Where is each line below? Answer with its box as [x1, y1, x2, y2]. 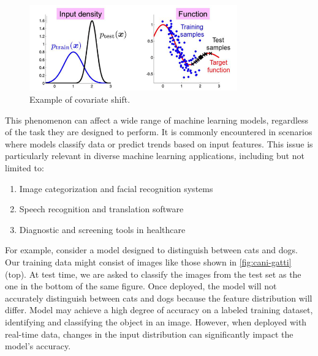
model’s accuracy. [5, 339, 71, 352]
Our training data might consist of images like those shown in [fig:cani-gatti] [5, 255, 292, 268]
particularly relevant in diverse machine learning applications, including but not [5, 149, 305, 162]
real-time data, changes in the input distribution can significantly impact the [5, 327, 293, 340]
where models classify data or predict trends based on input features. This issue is [5, 137, 313, 150]
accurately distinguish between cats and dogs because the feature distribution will [5, 291, 312, 304]
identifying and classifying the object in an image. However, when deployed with [5, 315, 307, 328]
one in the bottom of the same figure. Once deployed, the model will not [5, 280, 277, 292]
